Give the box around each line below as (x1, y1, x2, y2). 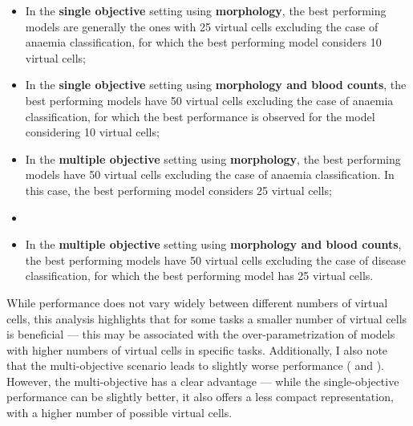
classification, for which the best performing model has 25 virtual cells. (25, 267, 374, 284)
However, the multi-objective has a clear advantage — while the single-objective (6, 372, 399, 389)
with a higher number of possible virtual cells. (6, 404, 233, 421)
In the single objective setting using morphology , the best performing (25, 2, 387, 18)
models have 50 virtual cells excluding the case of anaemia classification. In (25, 166, 395, 183)
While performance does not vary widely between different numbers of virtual (6, 294, 388, 310)
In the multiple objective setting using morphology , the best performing (25, 150, 401, 167)
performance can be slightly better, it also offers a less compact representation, (6, 388, 394, 405)
